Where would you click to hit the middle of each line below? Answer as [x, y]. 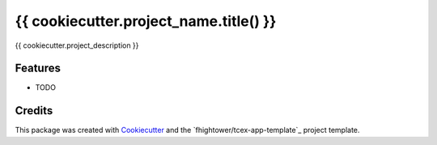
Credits [34, 111]
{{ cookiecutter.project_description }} [77, 45]
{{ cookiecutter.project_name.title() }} [146, 21]
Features [38, 68]
